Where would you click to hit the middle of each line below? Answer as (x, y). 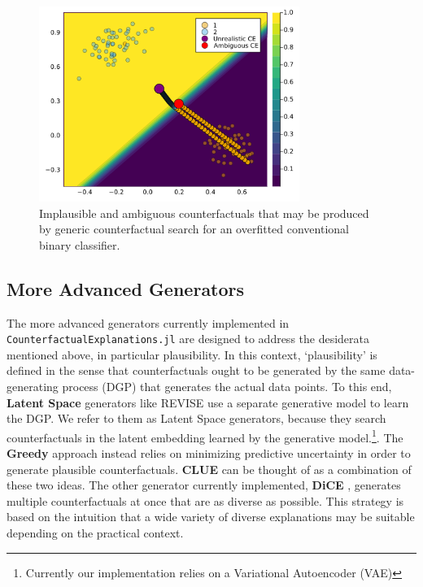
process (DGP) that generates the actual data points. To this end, (227, 387)
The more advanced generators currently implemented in (148, 322)
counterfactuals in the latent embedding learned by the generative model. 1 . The (205, 436)
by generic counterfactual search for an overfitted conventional (194, 229)
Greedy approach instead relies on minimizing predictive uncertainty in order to (209, 453)
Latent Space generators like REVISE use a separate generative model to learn (208, 402)
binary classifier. (80, 244)
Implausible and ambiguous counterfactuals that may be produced (204, 213)
